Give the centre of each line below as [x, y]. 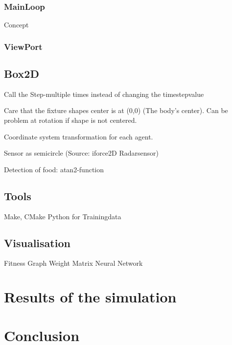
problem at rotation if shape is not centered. [70, 120]
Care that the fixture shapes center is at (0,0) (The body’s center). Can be [116, 110]
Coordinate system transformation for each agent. [79, 136]
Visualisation [37, 242]
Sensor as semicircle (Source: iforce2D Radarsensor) [81, 153]
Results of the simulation [90, 297]
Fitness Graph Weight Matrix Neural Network [73, 263]
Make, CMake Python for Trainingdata [63, 216]
